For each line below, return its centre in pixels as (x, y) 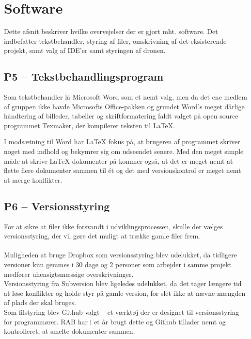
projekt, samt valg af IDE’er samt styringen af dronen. (85, 50)
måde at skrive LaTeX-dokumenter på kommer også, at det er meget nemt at (118, 161)
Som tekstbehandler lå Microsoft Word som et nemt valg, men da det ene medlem (125, 97)
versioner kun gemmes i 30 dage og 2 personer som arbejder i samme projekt (118, 264)
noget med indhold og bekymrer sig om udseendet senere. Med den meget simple (124, 151)
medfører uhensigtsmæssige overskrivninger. (69, 274)
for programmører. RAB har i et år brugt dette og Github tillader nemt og (115, 321)
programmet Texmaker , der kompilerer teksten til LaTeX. (90, 125)
